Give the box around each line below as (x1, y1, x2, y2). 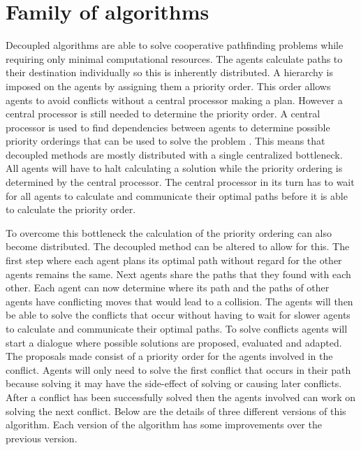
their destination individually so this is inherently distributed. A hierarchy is (6, 65, 333, 80)
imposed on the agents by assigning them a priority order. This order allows (6, 78, 331, 93)
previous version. (6, 430, 78, 445)
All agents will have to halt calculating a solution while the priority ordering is (6, 161, 343, 175)
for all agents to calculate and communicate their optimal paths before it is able (6, 188, 348, 203)
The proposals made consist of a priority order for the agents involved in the (6, 349, 333, 363)
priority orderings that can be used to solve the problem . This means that (6, 133, 325, 148)
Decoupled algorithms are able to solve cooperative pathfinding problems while (6, 38, 344, 52)
